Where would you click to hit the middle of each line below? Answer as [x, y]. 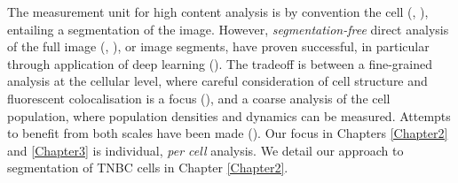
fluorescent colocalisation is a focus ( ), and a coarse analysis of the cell [199, 98]
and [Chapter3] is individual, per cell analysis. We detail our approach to [205, 150]
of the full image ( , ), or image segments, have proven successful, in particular [218, 46]
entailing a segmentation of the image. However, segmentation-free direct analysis [228, 29]
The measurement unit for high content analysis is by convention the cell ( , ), [218, 11]
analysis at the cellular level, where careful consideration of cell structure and [217, 81]
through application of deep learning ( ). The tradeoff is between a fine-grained [220, 63]
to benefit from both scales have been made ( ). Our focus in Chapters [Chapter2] [228, 133]
